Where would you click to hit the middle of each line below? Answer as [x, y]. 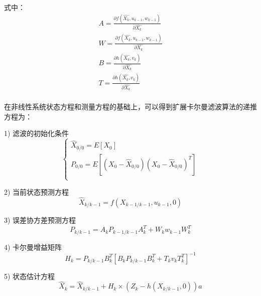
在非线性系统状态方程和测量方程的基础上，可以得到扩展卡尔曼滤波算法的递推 [130, 107]
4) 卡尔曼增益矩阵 [33, 247]
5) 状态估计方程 [30, 276]
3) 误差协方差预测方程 [40, 219]
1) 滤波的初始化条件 [37, 133]
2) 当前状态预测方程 [37, 192]
